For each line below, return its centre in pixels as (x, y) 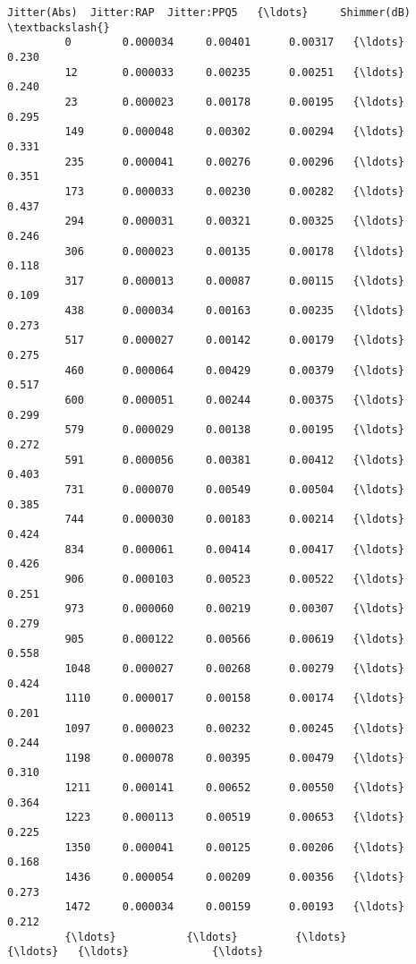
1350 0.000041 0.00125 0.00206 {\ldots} (234, 847)
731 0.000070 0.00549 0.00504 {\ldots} (234, 490)
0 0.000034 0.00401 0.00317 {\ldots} (234, 43)
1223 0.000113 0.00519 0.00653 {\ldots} (234, 818)
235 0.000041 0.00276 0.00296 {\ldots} (234, 162)
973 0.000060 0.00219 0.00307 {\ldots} (234, 609)
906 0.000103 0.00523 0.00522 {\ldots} (234, 579)
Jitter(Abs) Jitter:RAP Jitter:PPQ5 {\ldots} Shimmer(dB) (209, 13)
